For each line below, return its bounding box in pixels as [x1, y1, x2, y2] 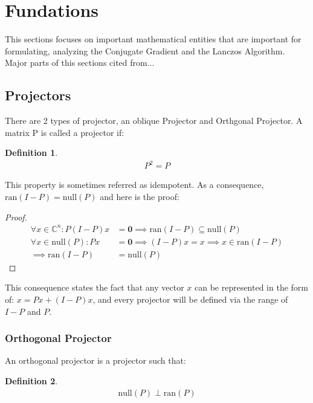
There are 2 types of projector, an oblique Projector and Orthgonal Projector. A [5, 114, 303, 127]
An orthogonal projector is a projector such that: [5, 354, 186, 367]
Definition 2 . [5, 374, 58, 387]
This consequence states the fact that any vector [5, 281, 184, 294]
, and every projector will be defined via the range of [92, 292, 288, 305]
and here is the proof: [100, 190, 179, 203]
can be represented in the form [194, 281, 308, 294]
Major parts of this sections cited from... [5, 56, 155, 69]
